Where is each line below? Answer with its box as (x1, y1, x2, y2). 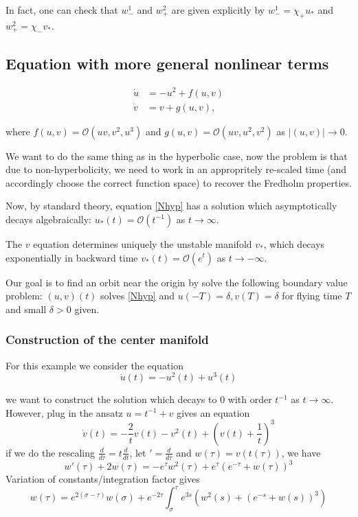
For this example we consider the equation (5, 358, 184, 372)
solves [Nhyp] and (100, 288, 175, 303)
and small (5, 301, 47, 316)
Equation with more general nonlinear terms (5, 52, 329, 73)
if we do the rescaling (5, 445, 95, 459)
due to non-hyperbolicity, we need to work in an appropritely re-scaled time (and (5, 162, 347, 176)
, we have (281, 445, 321, 459)
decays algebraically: (5, 211, 91, 226)
